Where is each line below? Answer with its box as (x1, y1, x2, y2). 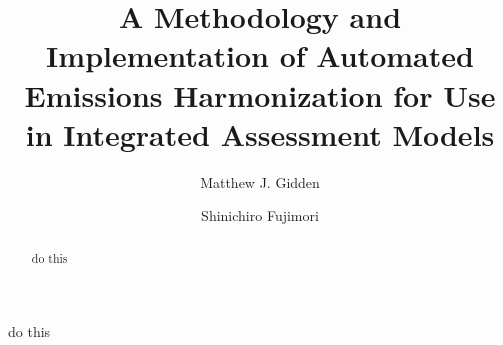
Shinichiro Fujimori (201, 205, 319, 226)
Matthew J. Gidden (200, 171, 320, 192)
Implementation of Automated (46, 35, 474, 76)
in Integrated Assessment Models (25, 113, 495, 154)
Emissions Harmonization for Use (24, 74, 496, 115)
